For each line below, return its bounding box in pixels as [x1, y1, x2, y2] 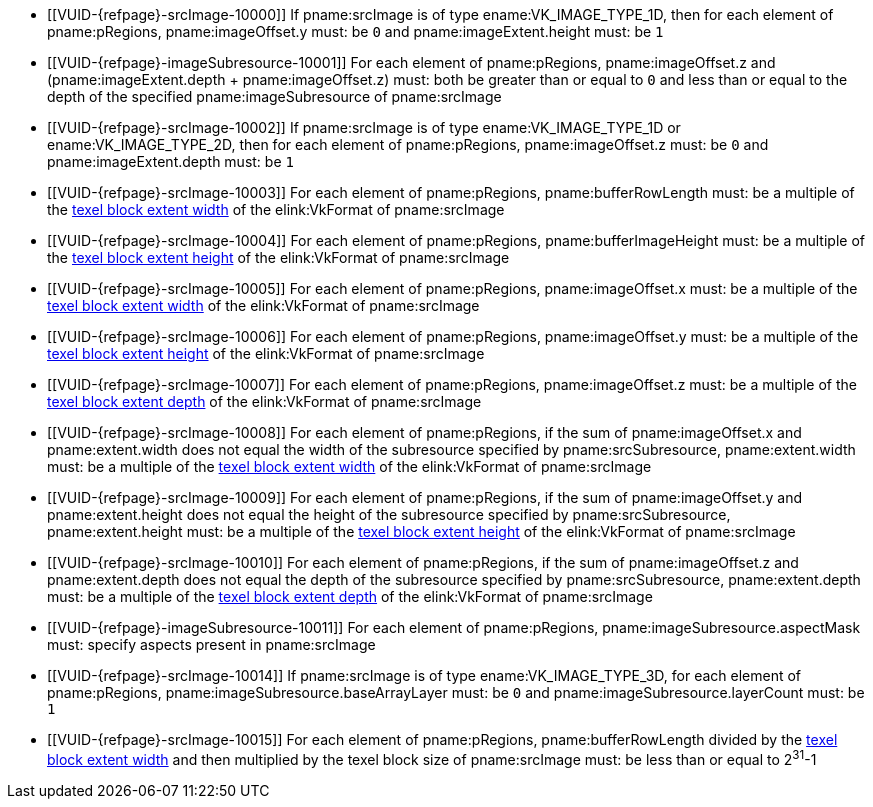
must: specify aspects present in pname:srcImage [47, 636, 376, 653]
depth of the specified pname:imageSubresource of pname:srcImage [47, 88, 502, 105]
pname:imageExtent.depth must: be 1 [47, 153, 294, 170]
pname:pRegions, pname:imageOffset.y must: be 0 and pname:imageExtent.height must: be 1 [47, 23, 664, 40]
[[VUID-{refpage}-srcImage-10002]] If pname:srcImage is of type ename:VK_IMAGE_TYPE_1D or [47, 119, 681, 136]
